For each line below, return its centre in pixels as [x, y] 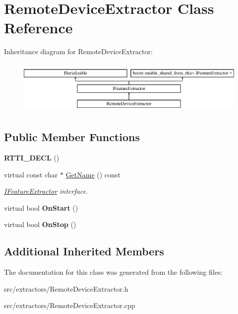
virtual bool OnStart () [41, 207]
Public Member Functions [72, 137]
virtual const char [31, 174]
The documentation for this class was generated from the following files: [113, 272]
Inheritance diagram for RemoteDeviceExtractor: [78, 51]
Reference [38, 28]
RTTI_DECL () [32, 157]
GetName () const [93, 174]
